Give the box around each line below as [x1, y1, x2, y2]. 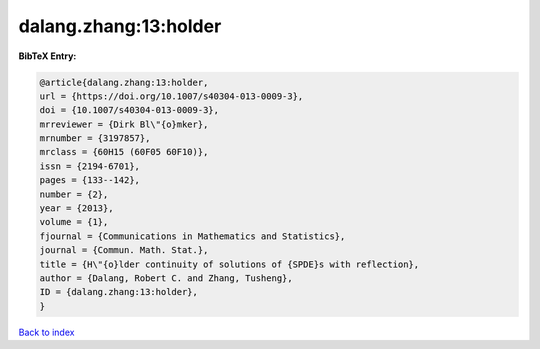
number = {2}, [39, 188, 109, 200]
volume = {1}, [39, 216, 109, 228]
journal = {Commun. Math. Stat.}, [39, 245, 209, 256]
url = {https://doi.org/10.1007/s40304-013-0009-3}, [39, 90, 304, 102]
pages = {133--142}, [39, 175, 140, 186]
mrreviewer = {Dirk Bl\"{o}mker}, [39, 118, 209, 130]
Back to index [18, 326, 75, 338]
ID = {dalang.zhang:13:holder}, [39, 286, 199, 298]
